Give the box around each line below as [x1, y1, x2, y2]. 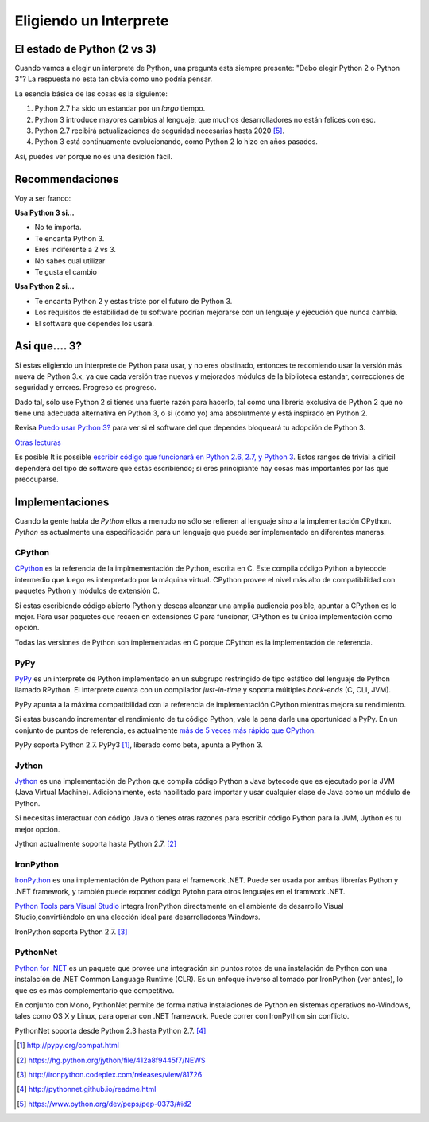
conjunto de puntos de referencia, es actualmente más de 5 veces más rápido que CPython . [14, 725, 317, 735]
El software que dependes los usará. [34, 318, 155, 328]
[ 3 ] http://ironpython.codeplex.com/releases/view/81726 [17, 1069, 203, 1079]
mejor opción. [14, 824, 60, 834]
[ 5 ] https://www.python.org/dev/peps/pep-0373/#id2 [17, 1099, 192, 1108]
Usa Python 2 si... [14, 282, 75, 291]
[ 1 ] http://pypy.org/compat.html [17, 1041, 119, 1050]
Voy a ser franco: [14, 193, 71, 203]
